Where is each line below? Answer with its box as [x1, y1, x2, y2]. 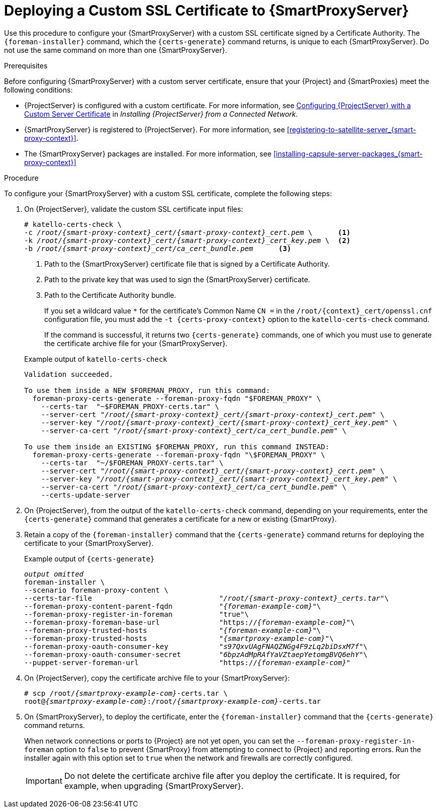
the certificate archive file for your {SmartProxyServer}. [44, 339, 228, 348]
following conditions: [4, 85, 73, 94]
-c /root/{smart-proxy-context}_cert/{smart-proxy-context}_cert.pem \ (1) [24, 228, 351, 236]
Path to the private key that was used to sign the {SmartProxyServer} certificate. [44, 275, 310, 284]
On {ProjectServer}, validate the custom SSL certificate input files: [24, 204, 243, 213]
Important [26, 775, 62, 786]
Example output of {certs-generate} [24, 554, 155, 563]
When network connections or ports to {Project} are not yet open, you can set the [24, 736, 295, 745]
